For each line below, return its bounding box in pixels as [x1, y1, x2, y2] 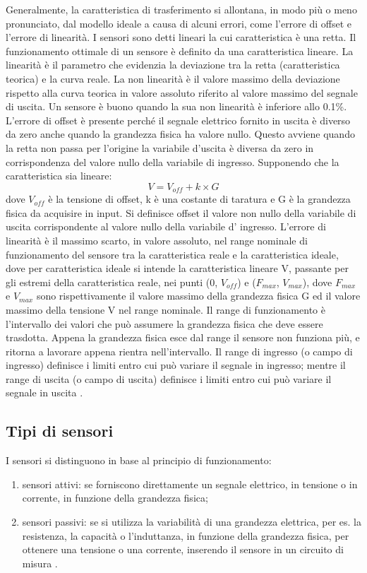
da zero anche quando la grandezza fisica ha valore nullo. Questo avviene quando [6, 126, 355, 141]
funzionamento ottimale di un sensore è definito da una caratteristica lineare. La [6, 43, 354, 58]
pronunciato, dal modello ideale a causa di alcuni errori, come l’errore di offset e [6, 16, 352, 30]
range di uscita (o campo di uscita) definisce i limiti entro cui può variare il [6, 371, 332, 386]
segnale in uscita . [6, 385, 83, 400]
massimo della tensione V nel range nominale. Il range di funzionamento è [6, 302, 325, 317]
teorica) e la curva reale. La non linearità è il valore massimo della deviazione [6, 71, 340, 85]
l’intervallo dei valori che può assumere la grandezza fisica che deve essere [6, 316, 323, 331]
